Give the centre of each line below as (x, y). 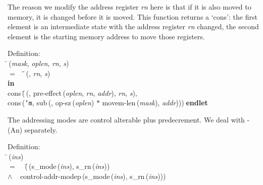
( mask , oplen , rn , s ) (39, 63)
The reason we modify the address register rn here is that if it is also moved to (129, 7)
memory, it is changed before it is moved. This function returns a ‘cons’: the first (133, 16)
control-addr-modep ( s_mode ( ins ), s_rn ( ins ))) (93, 176)
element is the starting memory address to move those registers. (106, 36)
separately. (41, 129)
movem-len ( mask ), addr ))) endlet (155, 103)
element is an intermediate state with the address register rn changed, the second (133, 26)
